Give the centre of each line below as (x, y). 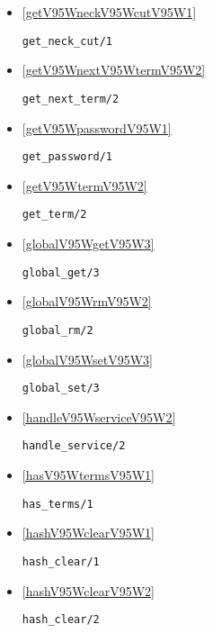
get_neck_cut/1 (67, 41)
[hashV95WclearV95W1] (88, 533)
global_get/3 (61, 272)
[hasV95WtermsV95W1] (88, 475)
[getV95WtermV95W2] (84, 185)
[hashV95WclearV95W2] (88, 590)
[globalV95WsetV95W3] (87, 359)
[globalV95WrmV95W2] (87, 301)
